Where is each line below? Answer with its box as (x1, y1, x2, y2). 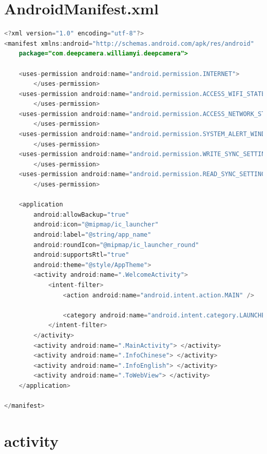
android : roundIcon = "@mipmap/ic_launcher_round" (33, 241, 199, 249)
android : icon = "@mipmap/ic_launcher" (33, 221, 159, 229)
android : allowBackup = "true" (33, 211, 129, 218)
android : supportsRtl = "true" (33, 251, 129, 259)
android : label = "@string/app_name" (33, 231, 151, 238)
